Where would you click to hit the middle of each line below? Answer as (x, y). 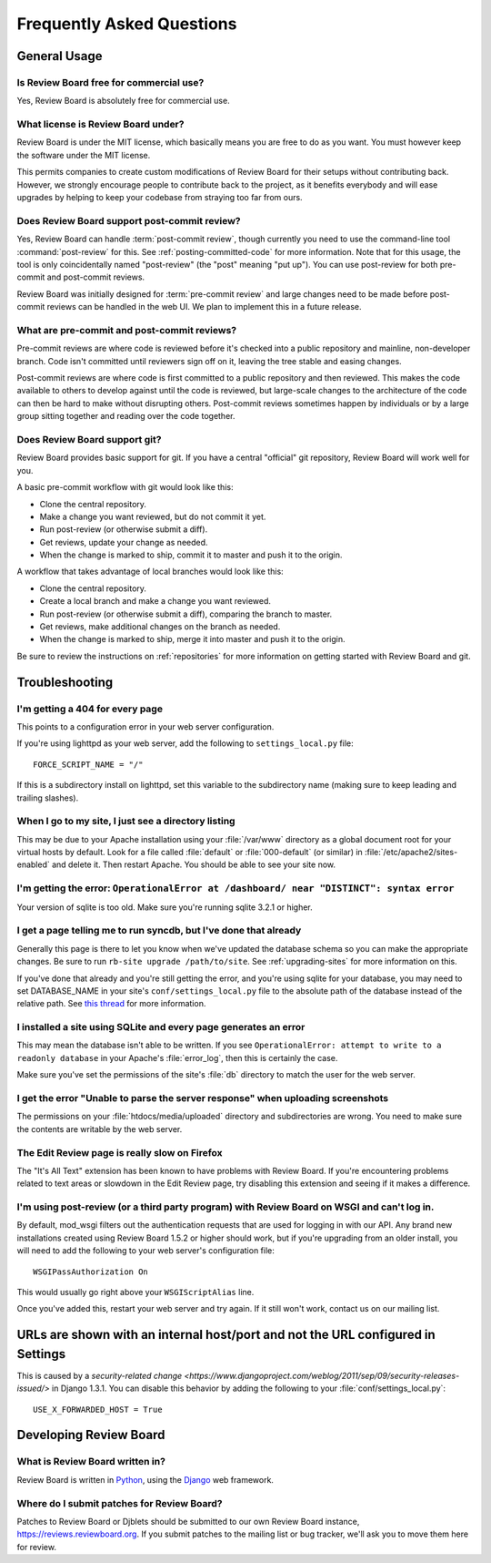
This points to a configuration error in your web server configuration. (145, 726)
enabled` (33, 864)
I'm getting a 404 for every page (90, 709)
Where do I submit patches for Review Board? (120, 1503)
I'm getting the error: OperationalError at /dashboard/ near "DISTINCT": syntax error (235, 888)
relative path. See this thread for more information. (111, 1004)
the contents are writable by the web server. (100, 1129)
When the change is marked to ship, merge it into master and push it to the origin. (192, 639)
